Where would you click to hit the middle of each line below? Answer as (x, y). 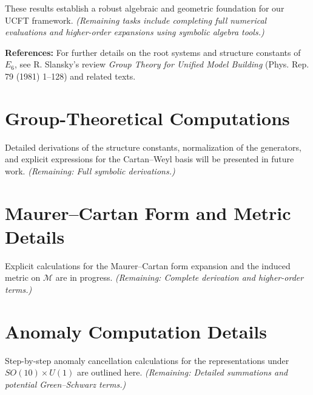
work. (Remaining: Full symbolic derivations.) (90, 170)
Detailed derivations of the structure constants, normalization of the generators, (153, 147)
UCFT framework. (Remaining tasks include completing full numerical (136, 20)
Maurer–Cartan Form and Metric (148, 212)
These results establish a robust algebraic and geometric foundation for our (145, 8)
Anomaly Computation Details (136, 331)
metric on (23, 277)
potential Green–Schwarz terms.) (66, 384)
